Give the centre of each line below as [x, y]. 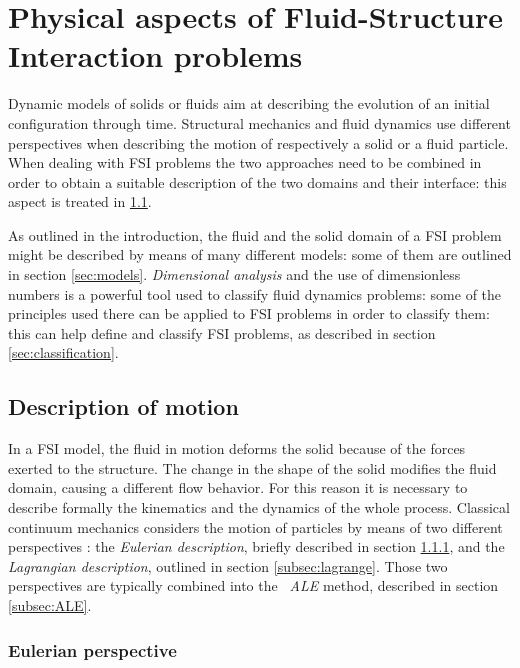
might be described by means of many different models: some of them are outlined [260, 254]
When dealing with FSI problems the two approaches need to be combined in [245, 162]
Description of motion [123, 406]
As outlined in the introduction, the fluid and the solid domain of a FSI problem [255, 234]
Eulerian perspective [92, 649]
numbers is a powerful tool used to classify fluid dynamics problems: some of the [255, 293]
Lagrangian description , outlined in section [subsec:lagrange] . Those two [228, 565]
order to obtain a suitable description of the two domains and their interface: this [257, 181]
